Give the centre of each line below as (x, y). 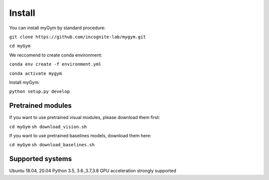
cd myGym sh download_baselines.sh (52, 145)
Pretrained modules (41, 106)
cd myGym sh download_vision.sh (48, 127)
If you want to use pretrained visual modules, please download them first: (85, 118)
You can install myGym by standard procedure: (57, 28)
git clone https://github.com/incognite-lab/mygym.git (78, 37)
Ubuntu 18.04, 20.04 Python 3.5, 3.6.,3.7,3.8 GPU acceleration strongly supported (93, 171)
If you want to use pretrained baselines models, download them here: (80, 135)
